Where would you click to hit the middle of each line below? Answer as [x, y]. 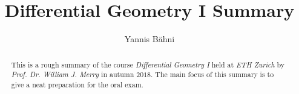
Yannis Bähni [149, 39]
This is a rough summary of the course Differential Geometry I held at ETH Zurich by [148, 64]
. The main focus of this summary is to [212, 74]
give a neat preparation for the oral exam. [77, 84]
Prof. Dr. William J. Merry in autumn [73, 74]
